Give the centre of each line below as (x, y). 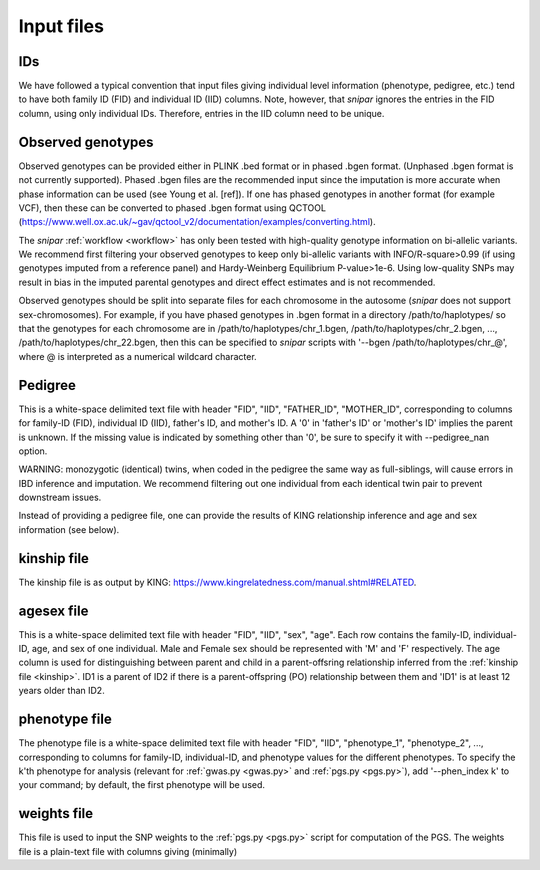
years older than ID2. (61, 691)
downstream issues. (60, 497)
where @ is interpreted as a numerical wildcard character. (137, 356)
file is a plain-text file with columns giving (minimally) (128, 851)
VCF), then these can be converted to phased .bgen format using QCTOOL (172, 207)
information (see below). (69, 529)
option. (33, 451)
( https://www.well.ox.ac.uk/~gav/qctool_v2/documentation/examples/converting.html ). (197, 222)
